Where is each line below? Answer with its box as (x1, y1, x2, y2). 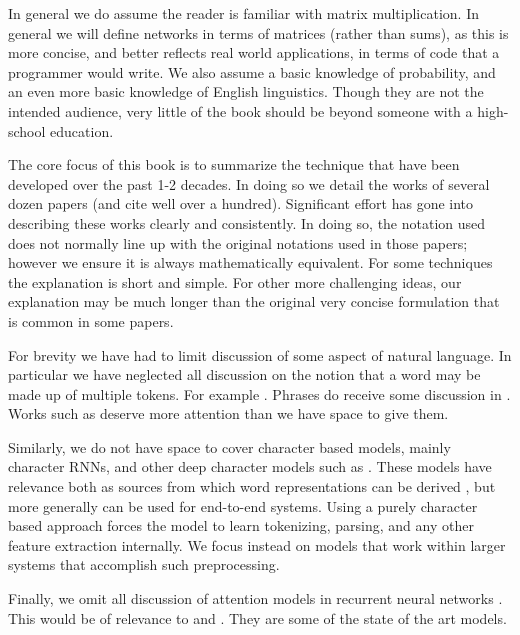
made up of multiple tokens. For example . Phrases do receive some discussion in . (8, 383, 511, 404)
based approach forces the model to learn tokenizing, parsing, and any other (8, 515, 474, 536)
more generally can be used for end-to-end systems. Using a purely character (8, 495, 478, 516)
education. (50, 120, 114, 141)
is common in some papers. (8, 310, 174, 331)
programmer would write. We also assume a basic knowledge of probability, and (8, 61, 496, 82)
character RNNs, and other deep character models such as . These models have (8, 456, 492, 477)
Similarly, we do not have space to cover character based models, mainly (8, 436, 451, 457)
